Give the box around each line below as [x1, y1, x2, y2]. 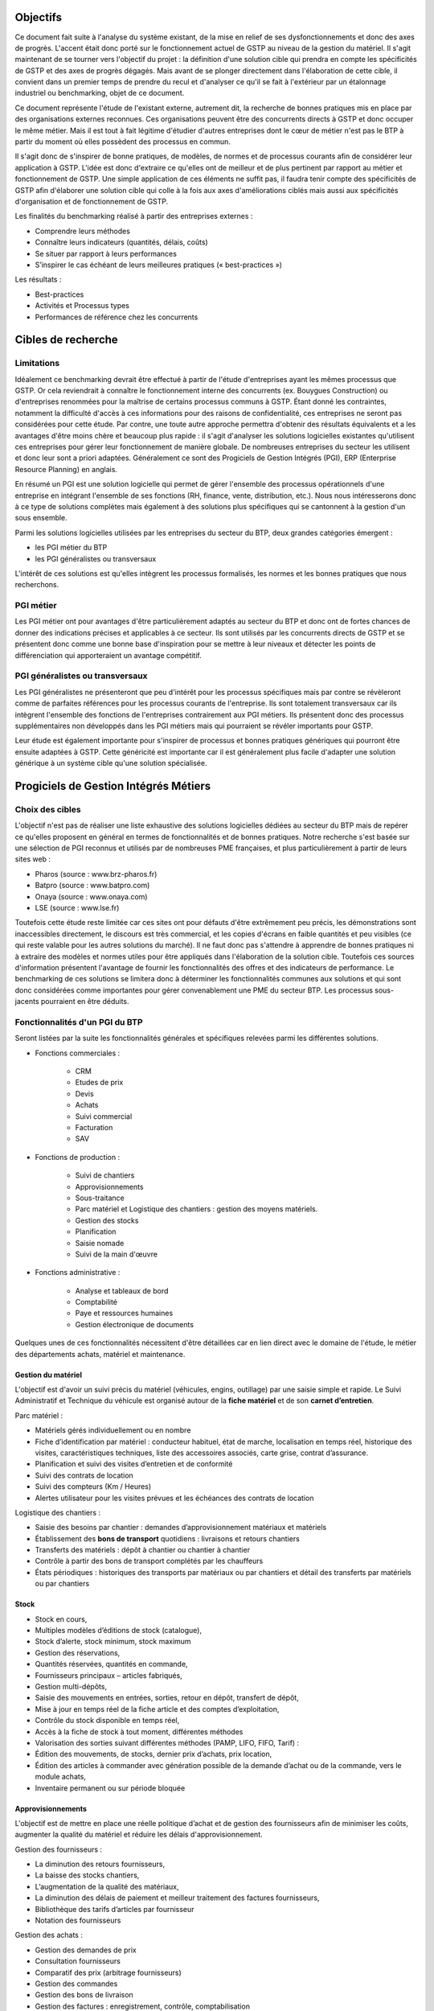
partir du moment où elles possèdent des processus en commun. [14, 137, 231, 146]
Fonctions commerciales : [35, 1048, 121, 1058]
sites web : [14, 854, 51, 864]
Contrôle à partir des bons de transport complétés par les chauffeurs [35, 1557, 264, 1566]
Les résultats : [14, 274, 62, 285]
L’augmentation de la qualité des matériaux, [35, 1881, 180, 1891]
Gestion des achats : [14, 1931, 84, 1940]
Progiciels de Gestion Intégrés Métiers [14, 779, 211, 792]
